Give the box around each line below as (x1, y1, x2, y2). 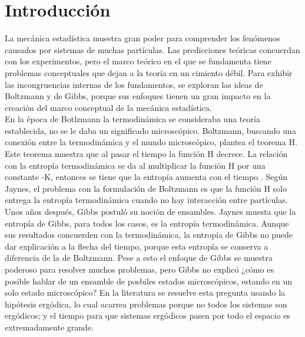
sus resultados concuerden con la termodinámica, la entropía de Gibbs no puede (5, 228, 293, 241)
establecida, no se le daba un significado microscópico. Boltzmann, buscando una (5, 124, 296, 136)
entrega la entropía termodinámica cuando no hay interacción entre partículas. (5, 194, 288, 206)
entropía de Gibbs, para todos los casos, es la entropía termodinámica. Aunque (5, 217, 289, 229)
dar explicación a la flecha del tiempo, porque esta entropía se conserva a (5, 240, 268, 252)
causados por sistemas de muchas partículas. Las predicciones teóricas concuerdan (5, 43, 300, 55)
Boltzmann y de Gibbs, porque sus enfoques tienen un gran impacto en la (5, 90, 271, 102)
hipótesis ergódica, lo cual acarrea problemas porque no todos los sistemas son (5, 297, 287, 310)
